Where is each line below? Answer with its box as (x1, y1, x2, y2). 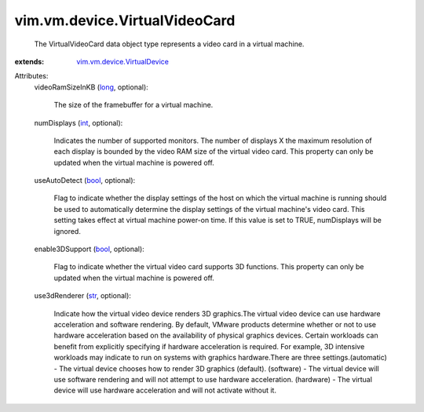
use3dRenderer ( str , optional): (34, 291, 131, 301)
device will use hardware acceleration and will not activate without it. (53, 385, 276, 396)
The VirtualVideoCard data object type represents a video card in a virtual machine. (34, 39, 305, 49)
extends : (14, 57, 45, 66)
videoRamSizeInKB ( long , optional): (34, 82, 148, 92)
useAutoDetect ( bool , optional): (34, 176, 136, 185)
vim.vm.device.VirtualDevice (76, 57, 169, 66)
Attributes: (14, 71, 49, 81)
